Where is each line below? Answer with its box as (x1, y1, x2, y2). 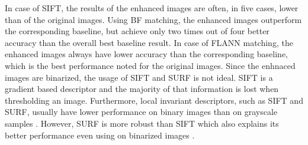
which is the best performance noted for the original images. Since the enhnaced (5, 59, 296, 71)
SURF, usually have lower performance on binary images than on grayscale (5, 106, 278, 118)
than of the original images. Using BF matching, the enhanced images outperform (5, 13, 302, 25)
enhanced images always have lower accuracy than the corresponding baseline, (5, 48, 288, 60)
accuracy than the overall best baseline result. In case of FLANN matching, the (5, 36, 293, 48)
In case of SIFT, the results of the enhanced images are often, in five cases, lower (5, 2, 299, 14)
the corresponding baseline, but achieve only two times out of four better (5, 25, 269, 37)
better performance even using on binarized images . (5, 128, 195, 141)
